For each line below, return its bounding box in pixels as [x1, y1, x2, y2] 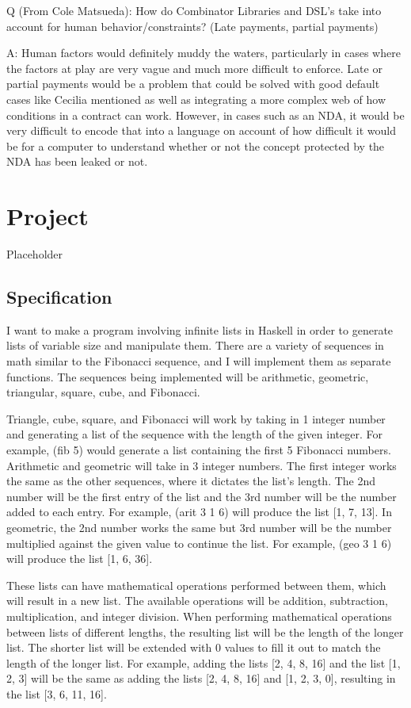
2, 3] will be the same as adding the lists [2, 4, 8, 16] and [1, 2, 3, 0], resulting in [6, 670, 396, 687]
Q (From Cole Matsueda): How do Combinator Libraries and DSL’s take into [6, 2, 382, 18]
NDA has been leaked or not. [6, 153, 148, 170]
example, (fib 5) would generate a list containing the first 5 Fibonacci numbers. [6, 442, 391, 458]
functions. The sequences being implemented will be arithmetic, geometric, [6, 368, 369, 385]
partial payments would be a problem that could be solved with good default [6, 75, 380, 92]
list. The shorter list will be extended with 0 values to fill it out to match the [6, 639, 381, 656]
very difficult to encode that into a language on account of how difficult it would [6, 122, 396, 139]
